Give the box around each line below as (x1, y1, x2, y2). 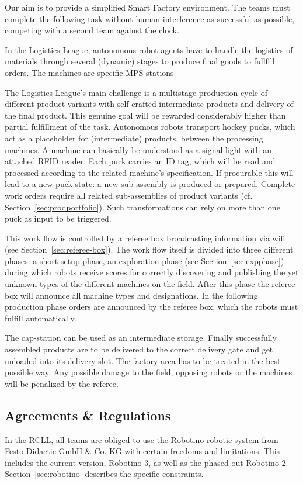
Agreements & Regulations (5, 406, 171, 424)
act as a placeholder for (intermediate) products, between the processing (5, 132, 263, 144)
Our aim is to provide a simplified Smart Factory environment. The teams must (5, 1, 290, 13)
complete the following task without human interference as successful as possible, (5, 12, 295, 25)
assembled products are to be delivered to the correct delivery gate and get (5, 343, 273, 355)
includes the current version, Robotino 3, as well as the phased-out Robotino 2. (5, 456, 288, 468)
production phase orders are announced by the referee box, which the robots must (5, 300, 298, 313)
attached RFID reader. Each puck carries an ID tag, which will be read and (5, 155, 276, 167)
